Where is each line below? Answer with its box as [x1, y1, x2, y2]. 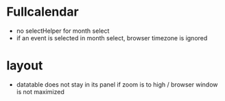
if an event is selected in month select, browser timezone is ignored [16, 33, 208, 42]
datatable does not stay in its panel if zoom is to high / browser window [16, 80, 218, 89]
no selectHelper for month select [16, 27, 110, 35]
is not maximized [16, 87, 64, 96]
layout [6, 58, 43, 74]
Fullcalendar [6, 4, 80, 20]
